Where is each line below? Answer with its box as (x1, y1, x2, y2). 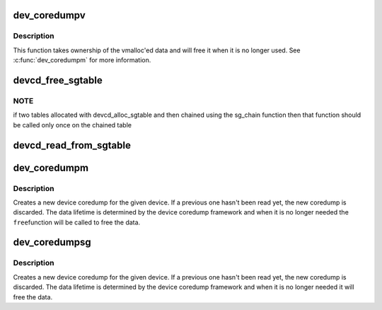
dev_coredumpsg (13, 236, 91, 248)
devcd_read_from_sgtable (13, 139, 131, 151)
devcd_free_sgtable (13, 74, 103, 86)
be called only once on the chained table (13, 120, 132, 129)
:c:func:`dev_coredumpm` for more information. (13, 56, 151, 64)
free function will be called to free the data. (13, 218, 141, 226)
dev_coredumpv (13, 9, 86, 21)
